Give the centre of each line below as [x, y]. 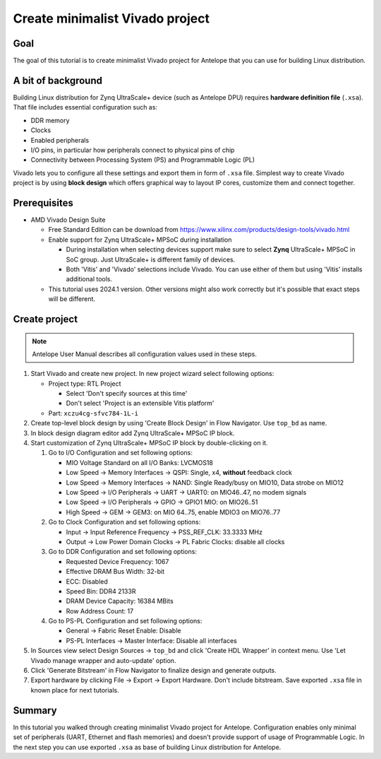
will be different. [72, 299]
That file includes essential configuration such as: [85, 107]
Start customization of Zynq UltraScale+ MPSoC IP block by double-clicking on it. [149, 443]
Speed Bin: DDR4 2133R [101, 591]
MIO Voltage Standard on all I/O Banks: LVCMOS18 [139, 462]
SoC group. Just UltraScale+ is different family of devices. [151, 259]
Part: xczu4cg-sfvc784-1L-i [93, 413]
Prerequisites [43, 202]
